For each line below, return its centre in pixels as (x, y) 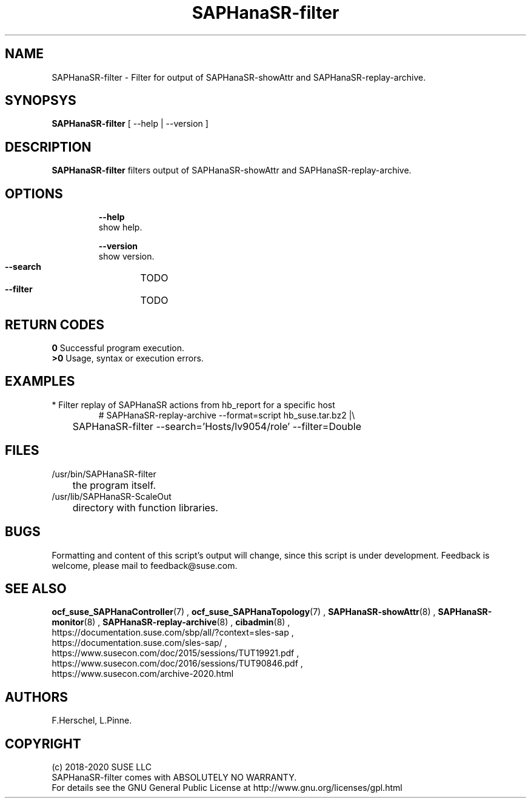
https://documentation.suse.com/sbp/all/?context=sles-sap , (173, 633)
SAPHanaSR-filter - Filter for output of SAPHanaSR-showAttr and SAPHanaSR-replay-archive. (239, 77)
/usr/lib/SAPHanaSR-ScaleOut (112, 496)
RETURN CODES (55, 324)
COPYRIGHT (43, 744)
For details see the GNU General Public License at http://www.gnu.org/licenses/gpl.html (227, 788)
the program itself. (114, 485)
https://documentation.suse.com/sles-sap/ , (139, 643)
